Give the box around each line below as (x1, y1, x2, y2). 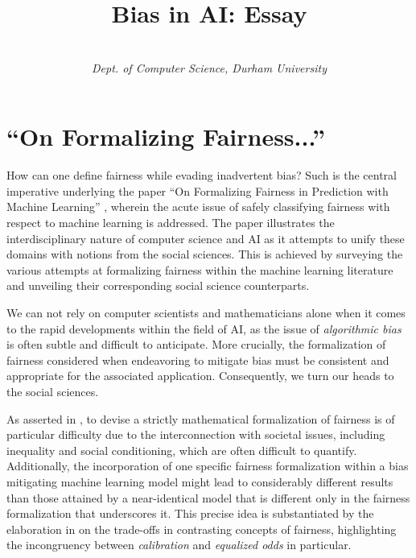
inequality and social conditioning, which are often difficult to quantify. (6, 441, 357, 458)
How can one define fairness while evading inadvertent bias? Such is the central (6, 167, 397, 184)
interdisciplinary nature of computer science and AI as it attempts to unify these (6, 229, 405, 246)
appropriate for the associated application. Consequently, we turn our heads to (6, 367, 394, 384)
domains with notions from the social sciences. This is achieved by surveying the (6, 246, 403, 262)
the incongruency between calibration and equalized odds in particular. (6, 536, 352, 553)
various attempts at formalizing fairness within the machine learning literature (6, 261, 393, 278)
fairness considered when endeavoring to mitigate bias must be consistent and (6, 351, 389, 368)
